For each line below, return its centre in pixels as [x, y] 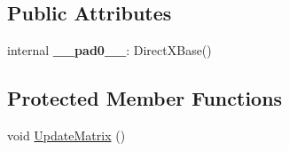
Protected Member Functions [145, 98]
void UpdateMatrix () [66, 135]
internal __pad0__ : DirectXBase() [109, 50]
